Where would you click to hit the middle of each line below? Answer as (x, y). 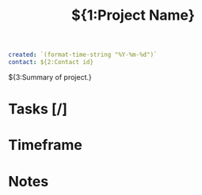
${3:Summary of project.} (50, 77)
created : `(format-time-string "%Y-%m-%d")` (83, 55)
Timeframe (46, 145)
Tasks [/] (38, 109)
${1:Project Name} (133, 15)
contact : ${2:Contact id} (51, 62)
